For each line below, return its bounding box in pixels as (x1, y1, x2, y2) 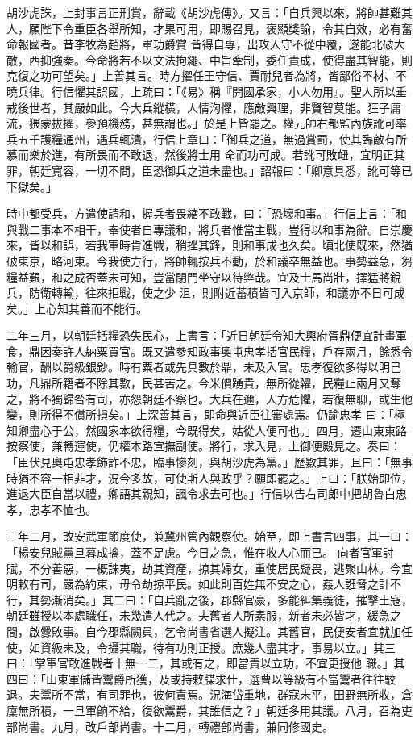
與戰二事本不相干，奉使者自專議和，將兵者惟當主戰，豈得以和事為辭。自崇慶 (6, 220, 413, 237)
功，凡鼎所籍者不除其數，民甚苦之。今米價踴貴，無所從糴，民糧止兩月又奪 (6, 374, 401, 391)
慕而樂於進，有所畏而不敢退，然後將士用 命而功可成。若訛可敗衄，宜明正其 (6, 146, 405, 163)
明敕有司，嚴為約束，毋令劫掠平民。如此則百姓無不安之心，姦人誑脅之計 (6, 575, 390, 592)
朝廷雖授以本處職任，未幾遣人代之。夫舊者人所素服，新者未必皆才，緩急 (6, 607, 390, 624)
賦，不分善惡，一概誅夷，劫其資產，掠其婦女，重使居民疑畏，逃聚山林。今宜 (6, 559, 413, 576)
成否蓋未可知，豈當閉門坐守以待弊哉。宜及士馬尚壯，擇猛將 (73, 268, 390, 285)
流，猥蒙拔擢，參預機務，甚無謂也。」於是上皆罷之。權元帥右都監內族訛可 (6, 115, 396, 132)
